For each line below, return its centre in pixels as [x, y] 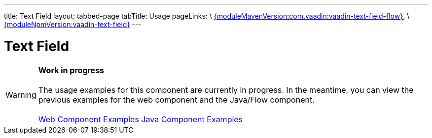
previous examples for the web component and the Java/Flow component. [176, 99]
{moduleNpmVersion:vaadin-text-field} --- [73, 24]
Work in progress [71, 70]
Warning [21, 95]
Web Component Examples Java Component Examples [141, 119]
